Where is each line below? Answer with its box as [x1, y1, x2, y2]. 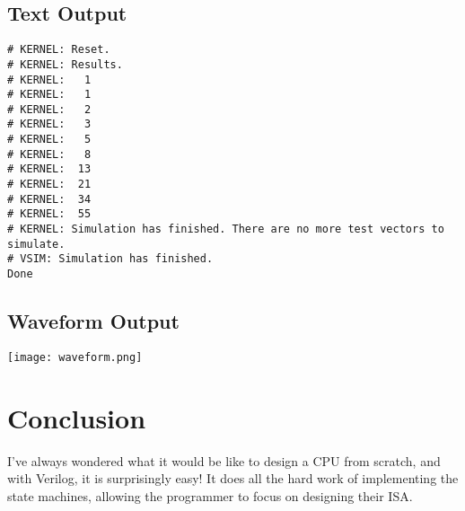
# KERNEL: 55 [7, 207, 92, 221]
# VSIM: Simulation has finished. [7, 252, 214, 266]
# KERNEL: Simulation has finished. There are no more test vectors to [7, 223, 444, 236]
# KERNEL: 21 [7, 178, 92, 191]
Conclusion [7, 399, 146, 436]
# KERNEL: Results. [7, 57, 123, 71]
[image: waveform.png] [7, 350, 143, 364]
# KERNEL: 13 [7, 163, 92, 176]
